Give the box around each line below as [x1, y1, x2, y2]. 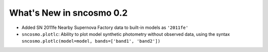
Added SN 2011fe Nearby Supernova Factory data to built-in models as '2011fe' [21, 25, 189, 30]
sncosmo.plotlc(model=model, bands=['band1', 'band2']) [21, 38, 161, 44]
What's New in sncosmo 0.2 [9, 7, 128, 18]
